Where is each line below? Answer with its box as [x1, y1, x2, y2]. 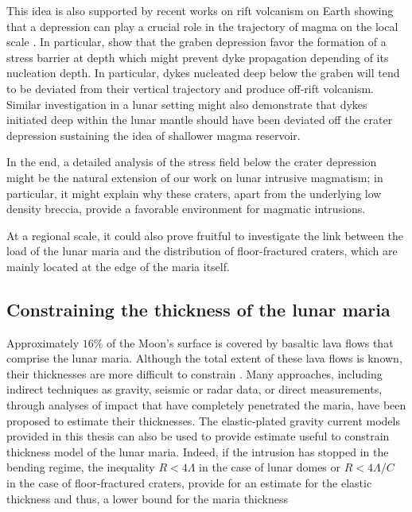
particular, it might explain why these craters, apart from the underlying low [6, 184, 382, 201]
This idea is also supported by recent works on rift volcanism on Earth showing [6, 2, 394, 18]
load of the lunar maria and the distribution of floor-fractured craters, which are [6, 242, 398, 259]
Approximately [6, 334, 80, 351]
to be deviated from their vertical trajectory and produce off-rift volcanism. [6, 80, 374, 96]
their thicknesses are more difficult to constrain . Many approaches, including [6, 365, 383, 382]
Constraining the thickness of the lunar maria [6, 297, 391, 321]
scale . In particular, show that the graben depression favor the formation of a [6, 33, 387, 50]
